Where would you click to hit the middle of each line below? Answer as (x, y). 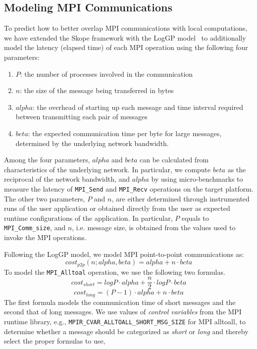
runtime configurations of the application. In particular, (88, 218)
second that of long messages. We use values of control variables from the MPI (123, 312)
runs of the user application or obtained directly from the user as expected (117, 208)
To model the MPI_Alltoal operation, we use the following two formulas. (115, 272)
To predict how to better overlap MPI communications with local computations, (126, 28)
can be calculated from (174, 160)
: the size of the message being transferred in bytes (97, 90)
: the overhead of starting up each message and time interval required (138, 107)
